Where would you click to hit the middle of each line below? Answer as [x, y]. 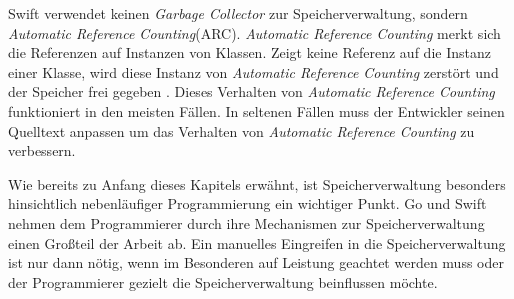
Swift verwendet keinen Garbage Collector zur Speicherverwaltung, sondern [238, 13]
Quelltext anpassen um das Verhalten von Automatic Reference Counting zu [241, 130]
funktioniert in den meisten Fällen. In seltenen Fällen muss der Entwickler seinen [256, 110]
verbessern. [42, 150]
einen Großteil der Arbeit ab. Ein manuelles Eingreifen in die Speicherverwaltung [257, 242]
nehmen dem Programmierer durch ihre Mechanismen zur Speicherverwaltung [246, 222]
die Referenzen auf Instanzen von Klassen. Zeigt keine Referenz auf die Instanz [249, 52]
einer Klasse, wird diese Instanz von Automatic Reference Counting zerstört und [253, 71]
